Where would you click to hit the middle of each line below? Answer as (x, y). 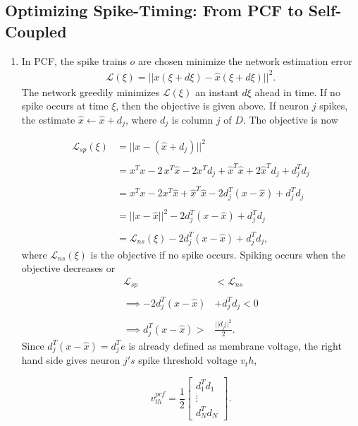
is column (192, 119)
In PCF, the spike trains (74, 60)
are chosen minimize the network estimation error (245, 60)
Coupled (36, 31)
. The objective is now (290, 119)
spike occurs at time (65, 106)
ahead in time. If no (297, 91)
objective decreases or (68, 268)
